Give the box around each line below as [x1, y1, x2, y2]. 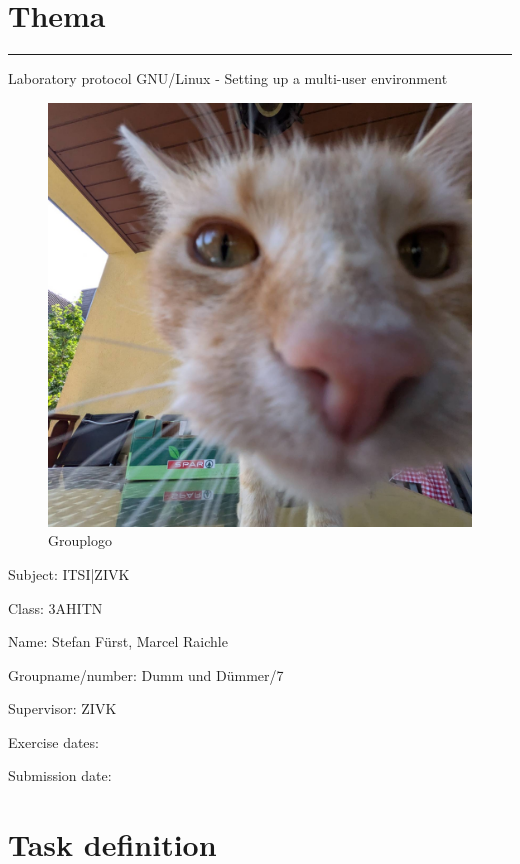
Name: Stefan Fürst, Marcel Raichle [8, 631, 228, 652]
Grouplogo [48, 530, 112, 551]
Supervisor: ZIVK [8, 698, 117, 719]
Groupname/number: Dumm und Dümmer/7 [8, 664, 284, 685]
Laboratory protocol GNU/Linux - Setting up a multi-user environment [8, 68, 448, 89]
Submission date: [8, 765, 112, 786]
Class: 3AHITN [8, 597, 103, 618]
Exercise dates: [8, 731, 99, 752]
